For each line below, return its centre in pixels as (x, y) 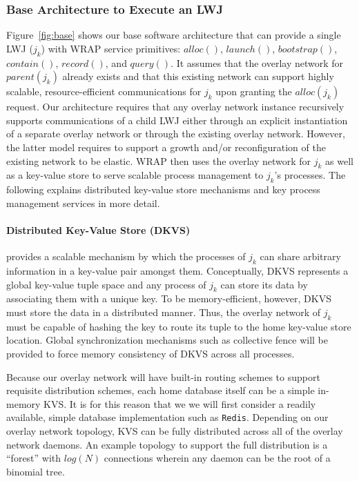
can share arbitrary (300, 256)
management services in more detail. (83, 203)
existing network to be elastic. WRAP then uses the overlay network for (159, 160)
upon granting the (254, 91)
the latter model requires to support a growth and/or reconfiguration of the (166, 147)
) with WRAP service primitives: (111, 48)
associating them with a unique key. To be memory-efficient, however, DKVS (169, 298)
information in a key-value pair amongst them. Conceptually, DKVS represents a (177, 270)
